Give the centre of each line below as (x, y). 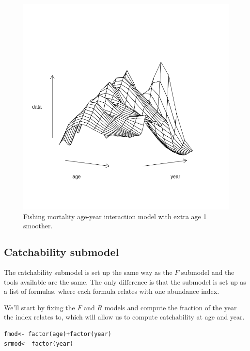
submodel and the (208, 272)
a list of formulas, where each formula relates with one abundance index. (112, 291)
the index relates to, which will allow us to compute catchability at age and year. (124, 317)
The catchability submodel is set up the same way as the (88, 272)
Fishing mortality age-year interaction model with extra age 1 (115, 216)
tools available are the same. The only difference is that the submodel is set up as (125, 281)
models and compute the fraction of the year (171, 307)
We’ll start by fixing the (39, 307)
